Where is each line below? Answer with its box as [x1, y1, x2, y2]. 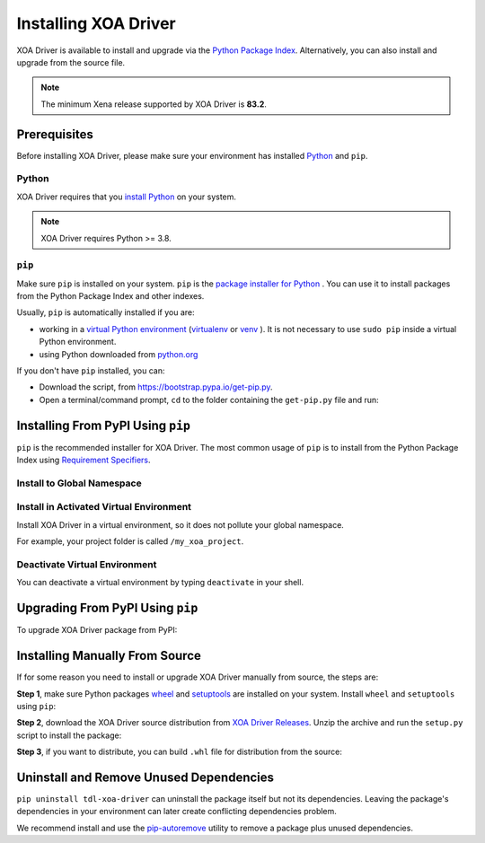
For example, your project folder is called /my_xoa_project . [16, 536, 244, 547]
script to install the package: [16, 730, 122, 741]
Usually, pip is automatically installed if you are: [16, 307, 195, 318]
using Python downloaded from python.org [39, 348, 198, 359]
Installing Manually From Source [16, 648, 201, 663]
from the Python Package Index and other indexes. [16, 291, 205, 302]
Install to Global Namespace [16, 477, 143, 489]
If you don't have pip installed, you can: [16, 365, 165, 376]
